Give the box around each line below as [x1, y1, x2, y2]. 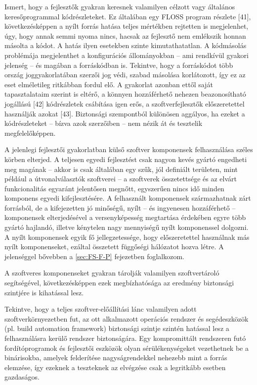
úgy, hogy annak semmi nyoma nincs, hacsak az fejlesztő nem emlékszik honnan [4, 30, 246, 41]
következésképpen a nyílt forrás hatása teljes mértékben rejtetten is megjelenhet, [4, 21, 249, 31]
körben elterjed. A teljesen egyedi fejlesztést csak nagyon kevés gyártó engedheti [4, 154, 247, 164]
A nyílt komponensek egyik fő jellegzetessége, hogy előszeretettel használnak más [4, 231, 250, 242]
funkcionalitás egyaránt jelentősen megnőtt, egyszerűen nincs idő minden [4, 183, 224, 193]
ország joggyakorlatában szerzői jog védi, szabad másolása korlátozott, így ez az [4, 69, 246, 80]
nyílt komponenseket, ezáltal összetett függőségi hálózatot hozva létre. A [4, 241, 224, 252]
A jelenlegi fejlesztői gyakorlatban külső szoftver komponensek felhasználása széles [4, 144, 253, 155]
